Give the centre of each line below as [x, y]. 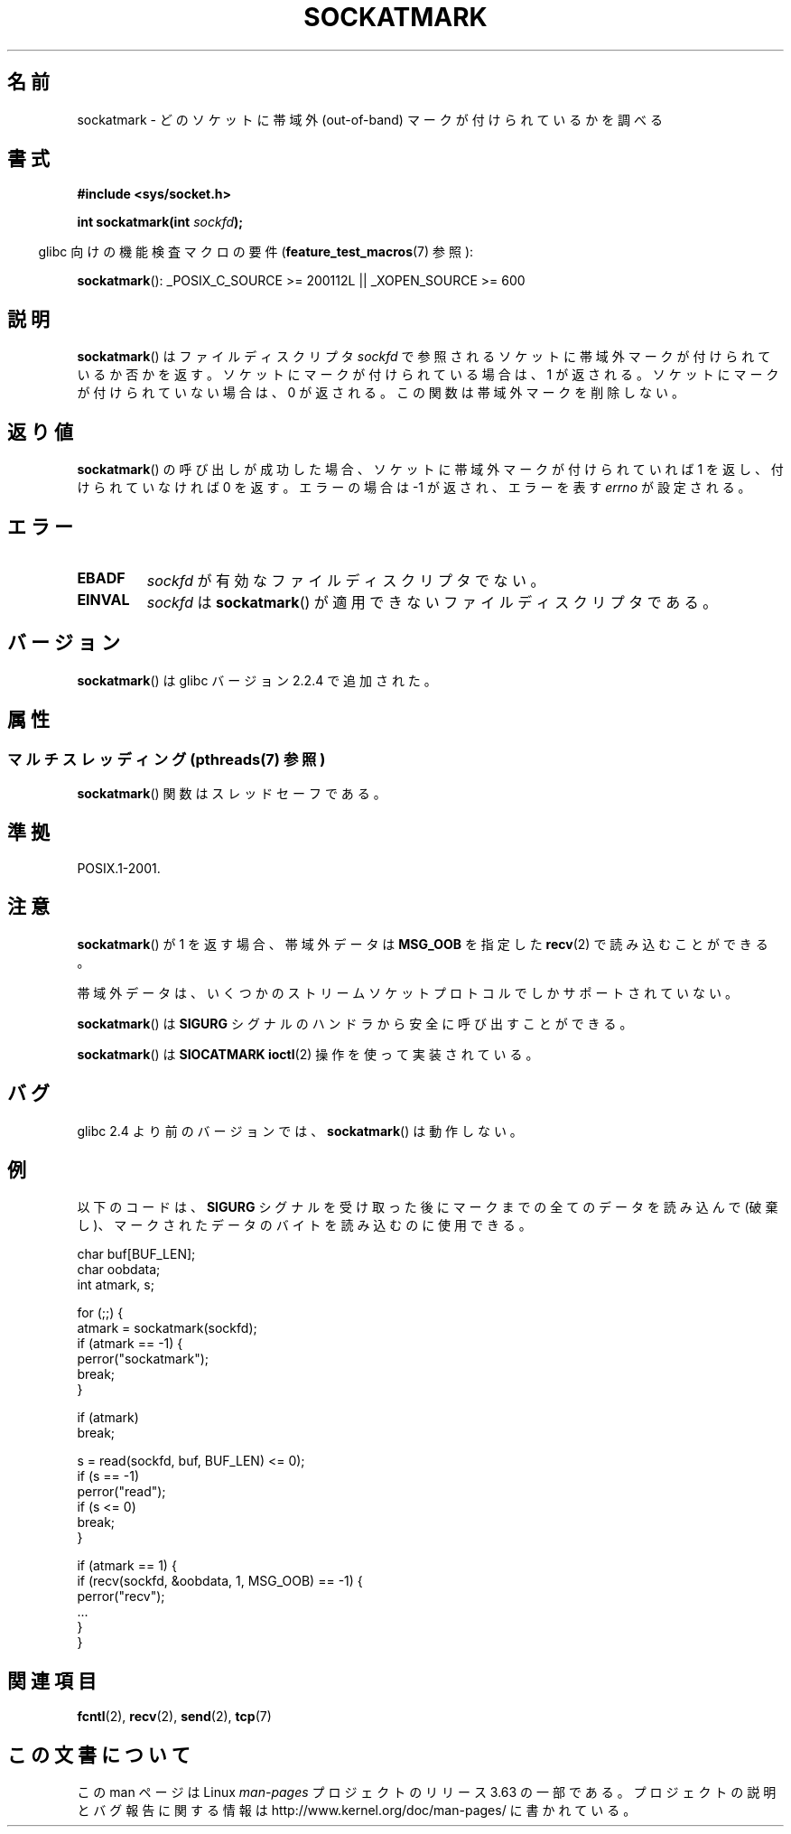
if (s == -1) [108, 1476]
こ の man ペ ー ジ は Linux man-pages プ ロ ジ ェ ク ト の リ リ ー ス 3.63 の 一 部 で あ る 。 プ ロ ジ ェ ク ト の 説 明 [427, 1792]
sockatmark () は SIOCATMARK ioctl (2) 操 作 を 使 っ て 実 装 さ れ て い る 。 [308, 1054]
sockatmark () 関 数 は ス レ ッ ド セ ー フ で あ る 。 [232, 794]
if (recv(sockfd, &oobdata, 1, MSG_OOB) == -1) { [220, 1581]
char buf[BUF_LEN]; [136, 1254]
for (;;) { [100, 1313]
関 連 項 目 [52, 1680]
